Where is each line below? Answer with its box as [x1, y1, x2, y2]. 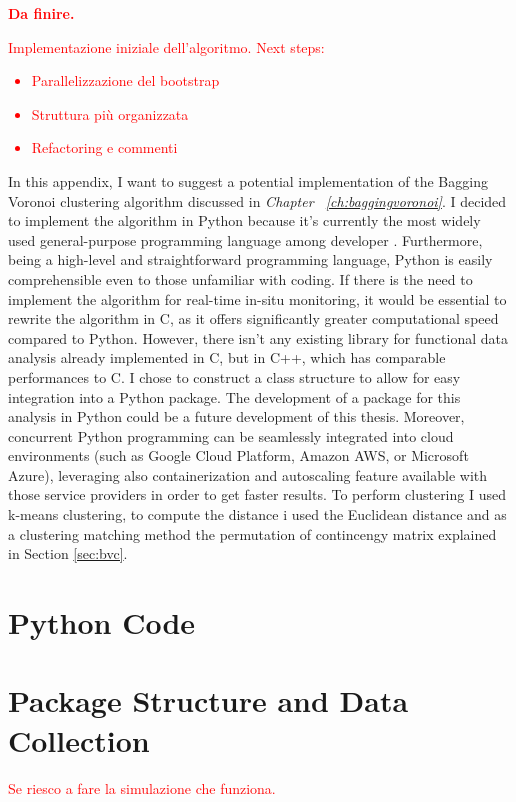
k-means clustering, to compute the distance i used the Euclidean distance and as [8, 504, 507, 525]
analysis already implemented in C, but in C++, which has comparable [8, 347, 446, 368]
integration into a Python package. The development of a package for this [8, 386, 461, 407]
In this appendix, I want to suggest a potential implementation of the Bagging [8, 170, 488, 191]
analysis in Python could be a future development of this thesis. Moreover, [8, 406, 465, 427]
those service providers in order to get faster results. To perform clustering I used [8, 484, 506, 505]
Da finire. [8, 3, 75, 23]
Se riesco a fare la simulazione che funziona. [8, 777, 276, 798]
